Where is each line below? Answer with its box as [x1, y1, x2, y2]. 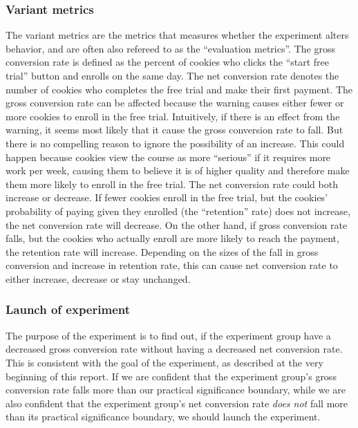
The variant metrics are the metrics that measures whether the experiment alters [6, 28, 349, 42]
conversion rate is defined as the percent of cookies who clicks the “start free [6, 55, 330, 69]
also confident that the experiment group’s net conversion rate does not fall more [6, 396, 348, 410]
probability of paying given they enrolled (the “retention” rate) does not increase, [6, 203, 350, 218]
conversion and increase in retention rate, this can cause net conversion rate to [6, 258, 338, 272]
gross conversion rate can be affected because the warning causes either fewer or [6, 95, 344, 110]
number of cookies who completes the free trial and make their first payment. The [6, 82, 353, 96]
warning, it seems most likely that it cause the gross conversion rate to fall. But [6, 122, 343, 137]
